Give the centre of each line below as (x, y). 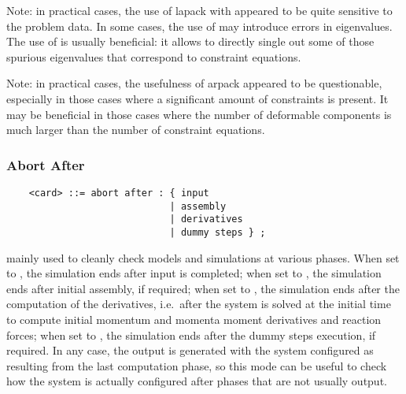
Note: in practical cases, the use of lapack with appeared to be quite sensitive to (199, 10)
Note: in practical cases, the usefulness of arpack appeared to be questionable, (194, 83)
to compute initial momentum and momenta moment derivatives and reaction (194, 319)
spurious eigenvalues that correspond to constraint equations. (154, 56)
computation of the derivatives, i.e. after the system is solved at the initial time (199, 304)
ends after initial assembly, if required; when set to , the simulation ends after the (203, 288)
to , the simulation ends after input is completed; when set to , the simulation (194, 273)
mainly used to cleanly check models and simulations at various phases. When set (203, 257)
